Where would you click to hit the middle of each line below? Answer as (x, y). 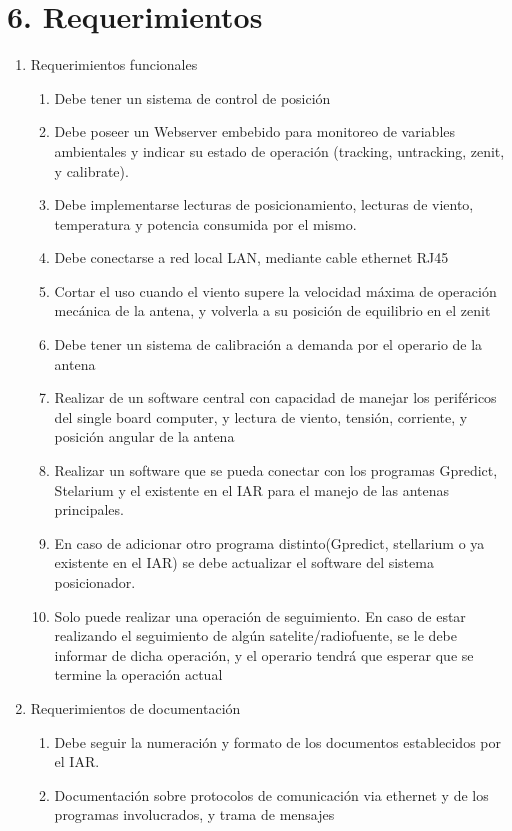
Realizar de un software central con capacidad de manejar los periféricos (275, 397)
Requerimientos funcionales (114, 64)
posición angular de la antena (144, 436)
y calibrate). (91, 170)
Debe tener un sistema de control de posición (192, 97)
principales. (89, 509)
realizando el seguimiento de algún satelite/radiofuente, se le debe (255, 635)
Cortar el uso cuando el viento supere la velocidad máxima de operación (275, 290)
